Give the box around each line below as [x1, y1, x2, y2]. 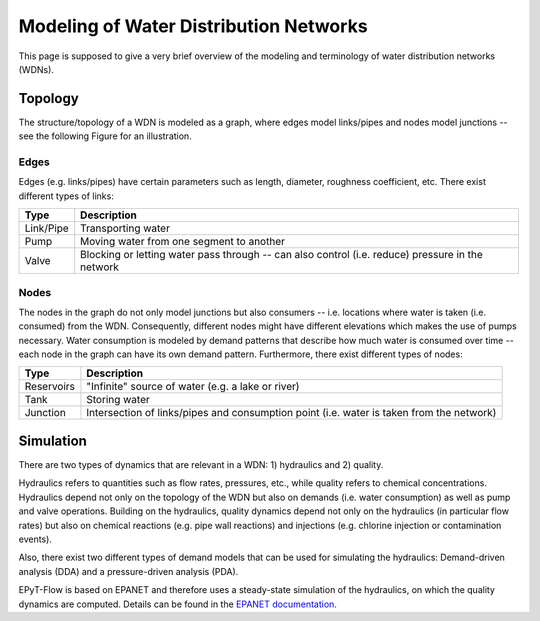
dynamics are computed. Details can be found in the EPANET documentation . [18, 598, 337, 610]
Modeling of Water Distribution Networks [18, 15, 369, 37]
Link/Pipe [24, 221, 69, 235]
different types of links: [18, 190, 114, 202]
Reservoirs [24, 380, 75, 394]
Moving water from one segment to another [80, 235, 285, 249]
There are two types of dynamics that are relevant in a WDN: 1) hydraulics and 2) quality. [18, 458, 384, 470]
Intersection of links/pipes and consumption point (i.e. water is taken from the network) [86, 406, 497, 420]
